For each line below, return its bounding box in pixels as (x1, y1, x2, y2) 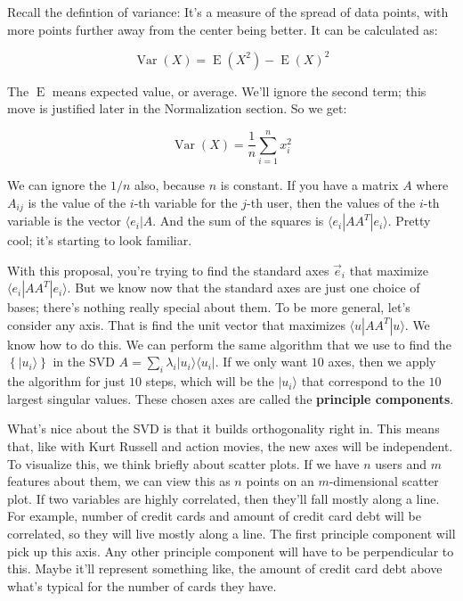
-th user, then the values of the (247, 193, 416, 211)
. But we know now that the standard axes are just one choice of (67, 278, 420, 297)
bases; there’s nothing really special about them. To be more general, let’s (7, 298, 410, 317)
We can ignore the (7, 176, 107, 193)
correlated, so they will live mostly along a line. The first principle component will (7, 523, 456, 542)
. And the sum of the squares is (152, 211, 324, 230)
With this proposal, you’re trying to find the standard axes (7, 260, 329, 279)
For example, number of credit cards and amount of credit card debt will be (7, 506, 421, 525)
